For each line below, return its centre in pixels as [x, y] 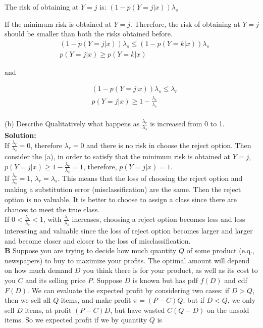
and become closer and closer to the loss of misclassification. [98, 240]
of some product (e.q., [220, 250]
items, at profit [48, 310]
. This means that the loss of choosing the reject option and [150, 178]
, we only [242, 300]
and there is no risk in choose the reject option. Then [169, 145]
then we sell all [28, 300]
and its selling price [56, 280]
